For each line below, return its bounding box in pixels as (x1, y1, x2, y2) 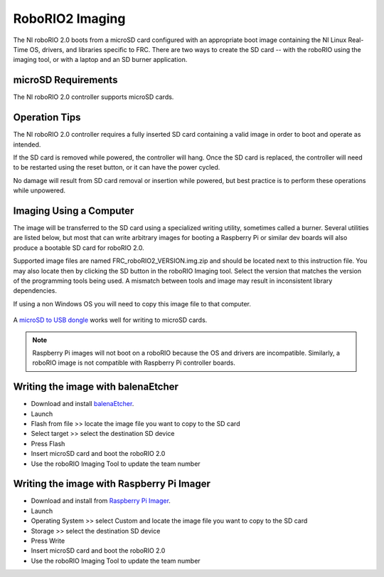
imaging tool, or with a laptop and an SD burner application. (13, 56, 188, 64)
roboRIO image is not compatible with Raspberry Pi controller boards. (32, 358, 236, 367)
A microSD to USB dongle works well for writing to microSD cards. (13, 316, 208, 324)
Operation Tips (13, 111, 81, 124)
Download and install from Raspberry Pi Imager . (31, 497, 171, 505)
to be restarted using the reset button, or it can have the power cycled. (13, 163, 220, 172)
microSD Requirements (13, 74, 118, 86)
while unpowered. (13, 186, 66, 195)
